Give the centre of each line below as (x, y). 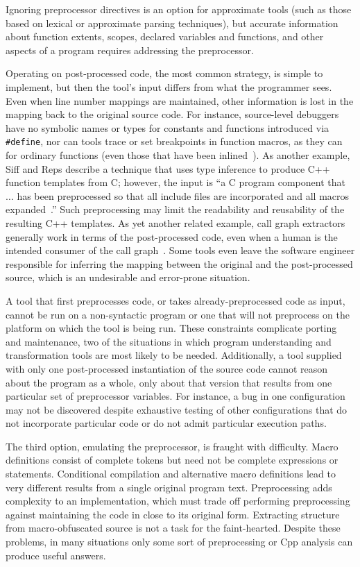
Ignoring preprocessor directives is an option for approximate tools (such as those (179, 9)
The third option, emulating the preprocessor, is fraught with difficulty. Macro (172, 446)
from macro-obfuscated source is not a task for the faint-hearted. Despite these (173, 528)
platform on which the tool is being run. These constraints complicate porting (171, 328)
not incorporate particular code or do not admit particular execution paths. (166, 423)
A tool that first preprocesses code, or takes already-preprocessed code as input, (175, 300)
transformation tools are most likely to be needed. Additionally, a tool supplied (174, 355)
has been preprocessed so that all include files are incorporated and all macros (183, 195)
